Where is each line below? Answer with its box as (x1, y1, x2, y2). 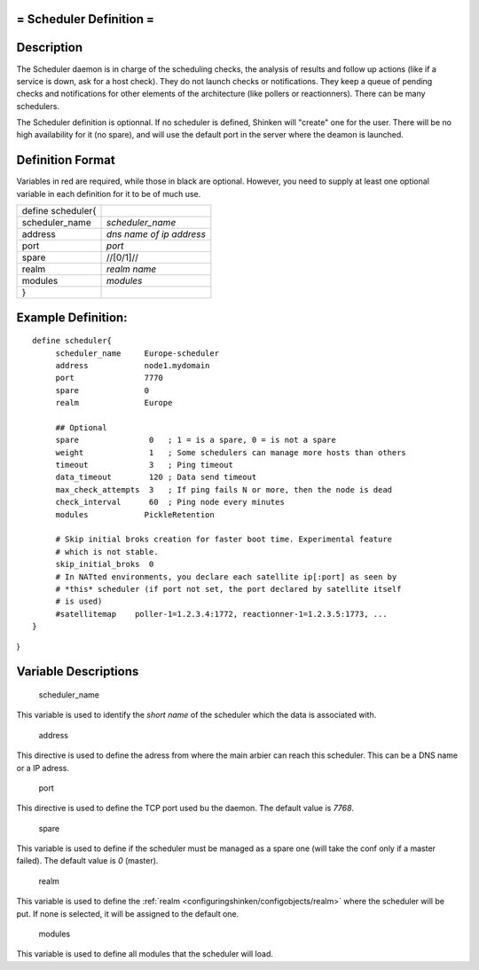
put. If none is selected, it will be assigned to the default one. (16, 908, 239, 919)
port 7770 (55, 373, 164, 383)
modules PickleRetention (55, 509, 215, 519)
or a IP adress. (16, 762, 70, 773)
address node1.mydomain (55, 360, 210, 370)
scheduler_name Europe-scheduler (55, 348, 220, 359)
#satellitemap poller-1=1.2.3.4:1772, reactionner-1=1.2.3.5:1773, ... (55, 609, 388, 619)
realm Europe (55, 398, 173, 408)
